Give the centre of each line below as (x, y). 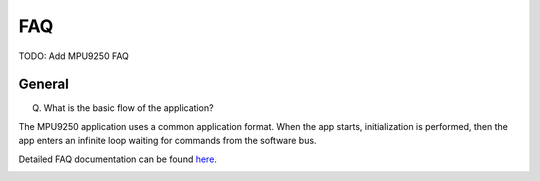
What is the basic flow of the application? (128, 108)
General (44, 84)
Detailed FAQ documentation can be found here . (117, 159)
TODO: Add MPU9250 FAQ (74, 56)
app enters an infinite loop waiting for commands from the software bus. (167, 141)
